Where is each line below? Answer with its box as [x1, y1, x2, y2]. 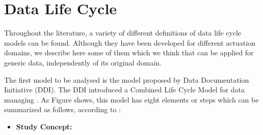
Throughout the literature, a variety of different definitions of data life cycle [4, 27, 242, 38]
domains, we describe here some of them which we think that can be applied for [4, 47, 254, 58]
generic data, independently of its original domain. [4, 57, 162, 68]
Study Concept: [16, 121, 72, 131]
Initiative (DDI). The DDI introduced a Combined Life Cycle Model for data [4, 84, 245, 95]
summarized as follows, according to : [4, 104, 121, 115]
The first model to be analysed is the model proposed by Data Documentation [4, 74, 249, 85]
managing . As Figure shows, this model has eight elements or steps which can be [4, 94, 259, 105]
